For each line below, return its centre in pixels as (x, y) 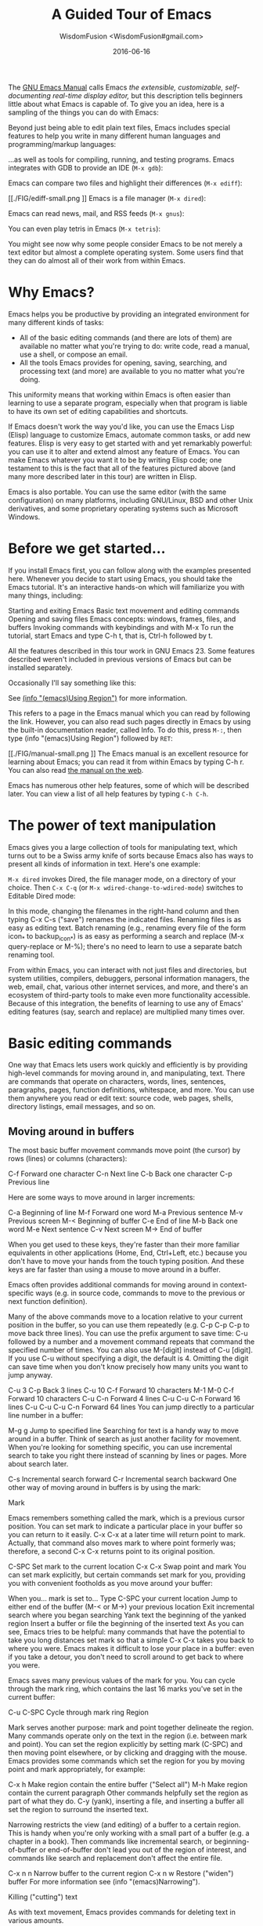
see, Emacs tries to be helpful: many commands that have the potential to (126, 1632)
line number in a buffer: (46, 1415)
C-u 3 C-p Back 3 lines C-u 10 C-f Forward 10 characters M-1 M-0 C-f (121, 1390)
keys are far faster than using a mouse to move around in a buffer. (114, 1269)
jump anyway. (31, 1375)
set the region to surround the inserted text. (78, 1810)
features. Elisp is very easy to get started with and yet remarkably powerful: (130, 443)
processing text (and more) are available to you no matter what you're (132, 371)
